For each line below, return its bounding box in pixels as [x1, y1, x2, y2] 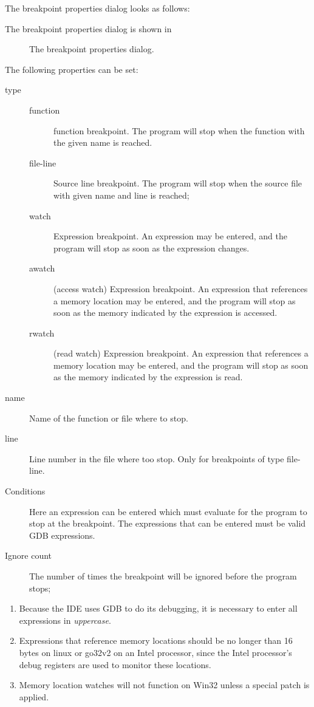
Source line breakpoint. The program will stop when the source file [53, 177, 302, 190]
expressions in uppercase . [19, 613, 111, 626]
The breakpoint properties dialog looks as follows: [5, 2, 190, 14]
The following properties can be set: [5, 63, 138, 75]
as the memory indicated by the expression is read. [53, 371, 243, 383]
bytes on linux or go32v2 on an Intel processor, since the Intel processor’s [19, 646, 292, 658]
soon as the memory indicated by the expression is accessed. [53, 306, 278, 319]
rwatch [29, 326, 55, 339]
